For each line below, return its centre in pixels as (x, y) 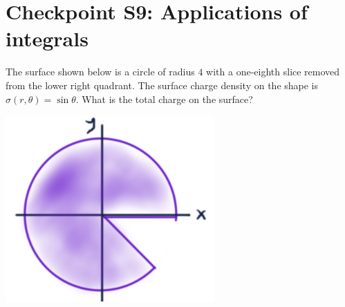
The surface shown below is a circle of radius (100, 72)
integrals (47, 38)
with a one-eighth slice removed (273, 72)
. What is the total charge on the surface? (164, 99)
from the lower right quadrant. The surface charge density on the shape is (162, 85)
